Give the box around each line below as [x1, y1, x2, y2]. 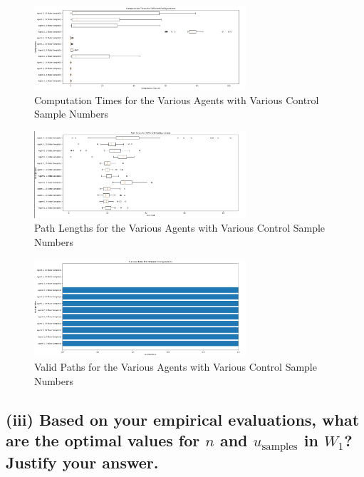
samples [261, 441, 298, 453]
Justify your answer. [6, 451, 159, 473]
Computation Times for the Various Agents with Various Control [34, 92, 319, 107]
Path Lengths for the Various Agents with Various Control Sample [34, 220, 326, 235]
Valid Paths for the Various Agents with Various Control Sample [34, 359, 317, 374]
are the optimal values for [6, 429, 200, 451]
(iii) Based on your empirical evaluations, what [6, 408, 360, 430]
